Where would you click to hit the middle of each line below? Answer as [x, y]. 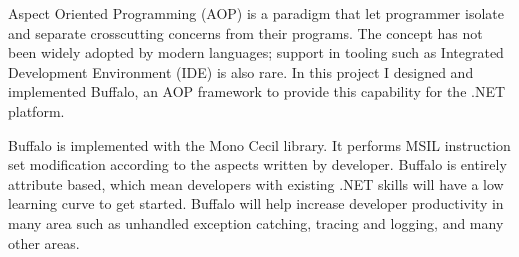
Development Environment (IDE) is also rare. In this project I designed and [241, 71]
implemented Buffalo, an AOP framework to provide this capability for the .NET [257, 91]
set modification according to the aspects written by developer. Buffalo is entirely [257, 164]
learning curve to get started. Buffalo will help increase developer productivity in [256, 203]
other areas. [44, 242]
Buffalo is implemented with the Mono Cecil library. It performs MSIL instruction [259, 144]
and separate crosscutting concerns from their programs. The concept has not [245, 32]
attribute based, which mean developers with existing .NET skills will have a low [256, 183]
